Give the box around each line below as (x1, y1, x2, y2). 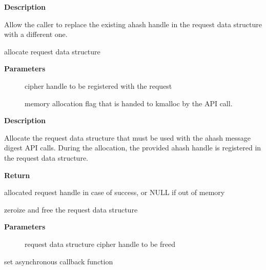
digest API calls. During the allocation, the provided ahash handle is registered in (4, 142, 261, 153)
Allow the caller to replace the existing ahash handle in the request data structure (4, 18, 262, 29)
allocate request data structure (4, 46, 100, 56)
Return (4, 169, 30, 180)
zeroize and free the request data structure (4, 204, 138, 215)
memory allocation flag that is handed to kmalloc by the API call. (25, 98, 233, 108)
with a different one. (4, 29, 68, 40)
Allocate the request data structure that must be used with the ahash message (4, 132, 251, 143)
